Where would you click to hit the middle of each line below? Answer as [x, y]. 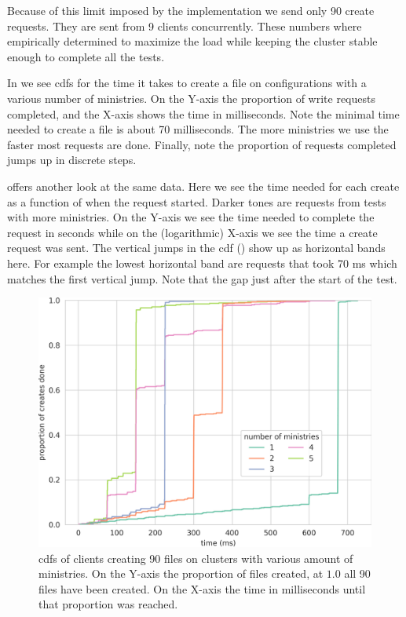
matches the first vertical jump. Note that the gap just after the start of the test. [202, 278]
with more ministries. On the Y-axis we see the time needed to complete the [191, 217]
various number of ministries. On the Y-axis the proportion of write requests [191, 98]
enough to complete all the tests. [86, 56]
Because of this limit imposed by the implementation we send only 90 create [191, 10]
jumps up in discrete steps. [72, 160]
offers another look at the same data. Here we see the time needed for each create [203, 186]
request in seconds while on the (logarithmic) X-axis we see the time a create [192, 232]
